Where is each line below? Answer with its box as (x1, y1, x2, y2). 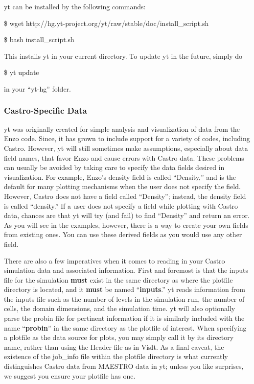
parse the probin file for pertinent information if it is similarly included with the (4, 313, 245, 323)
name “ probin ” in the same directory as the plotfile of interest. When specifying (4, 322, 247, 333)
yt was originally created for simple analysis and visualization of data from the (4, 123, 240, 134)
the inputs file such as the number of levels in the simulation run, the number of (4, 293, 245, 304)
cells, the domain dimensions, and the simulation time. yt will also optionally (4, 303, 235, 313)
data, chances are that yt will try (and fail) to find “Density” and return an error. (4, 210, 250, 220)
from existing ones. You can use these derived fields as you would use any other (4, 229, 242, 240)
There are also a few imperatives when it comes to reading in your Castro (4, 255, 225, 265)
